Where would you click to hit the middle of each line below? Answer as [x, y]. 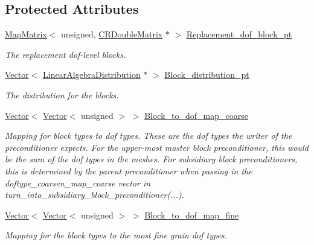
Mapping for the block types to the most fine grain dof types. [116, 235]
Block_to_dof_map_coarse [196, 115]
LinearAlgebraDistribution [92, 75]
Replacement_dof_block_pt [239, 34]
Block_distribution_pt [207, 75]
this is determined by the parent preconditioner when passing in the [129, 170]
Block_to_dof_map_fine [192, 215]
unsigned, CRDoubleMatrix [112, 34]
